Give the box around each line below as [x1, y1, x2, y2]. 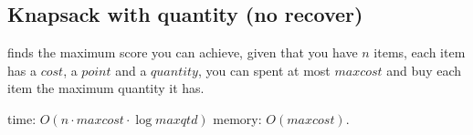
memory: [213, 109, 262, 128]
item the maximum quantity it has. [7, 78, 205, 98]
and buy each [386, 60, 462, 79]
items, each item [373, 43, 466, 62]
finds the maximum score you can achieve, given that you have [7, 43, 358, 62]
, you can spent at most [197, 60, 331, 79]
